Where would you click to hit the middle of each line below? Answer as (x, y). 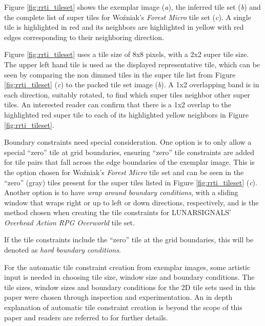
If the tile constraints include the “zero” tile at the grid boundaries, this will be (129, 239)
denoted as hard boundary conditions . (63, 250)
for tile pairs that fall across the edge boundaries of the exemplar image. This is (129, 162)
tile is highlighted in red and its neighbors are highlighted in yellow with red (124, 27)
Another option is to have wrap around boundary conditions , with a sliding (121, 192)
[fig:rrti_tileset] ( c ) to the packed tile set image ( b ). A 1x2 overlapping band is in (132, 84)
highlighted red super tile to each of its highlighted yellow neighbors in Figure (127, 114)
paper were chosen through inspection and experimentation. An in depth (118, 297)
